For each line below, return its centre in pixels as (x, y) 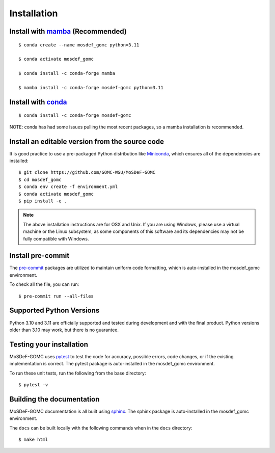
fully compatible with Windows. (56, 238)
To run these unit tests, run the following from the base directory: (78, 373)
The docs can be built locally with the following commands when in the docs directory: (101, 428)
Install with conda (38, 102)
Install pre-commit (39, 256)
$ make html (33, 440)
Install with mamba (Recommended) (68, 31)
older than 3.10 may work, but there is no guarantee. (64, 330)
